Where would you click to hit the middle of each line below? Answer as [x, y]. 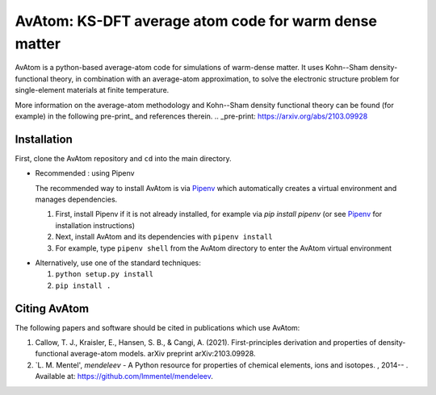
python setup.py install [104, 274]
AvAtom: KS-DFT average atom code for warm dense [196, 21]
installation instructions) [95, 225]
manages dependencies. [76, 199]
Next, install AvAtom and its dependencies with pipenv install [164, 237]
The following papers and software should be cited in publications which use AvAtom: [157, 327]
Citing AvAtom [52, 308]
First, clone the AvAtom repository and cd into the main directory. [123, 158]
